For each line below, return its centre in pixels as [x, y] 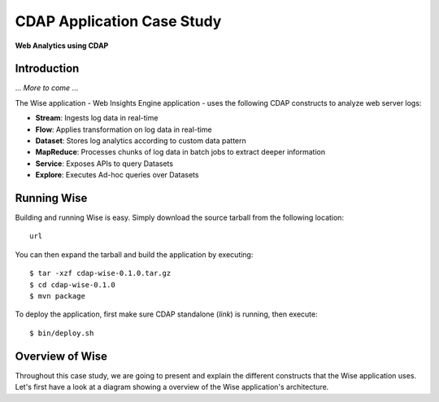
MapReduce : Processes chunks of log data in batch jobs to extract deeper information [180, 152]
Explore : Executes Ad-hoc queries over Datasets [117, 175]
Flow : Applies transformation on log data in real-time [124, 129]
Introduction [47, 69]
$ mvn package [57, 296]
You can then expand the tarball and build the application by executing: [134, 254]
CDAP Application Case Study [118, 21]
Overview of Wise [61, 356]
